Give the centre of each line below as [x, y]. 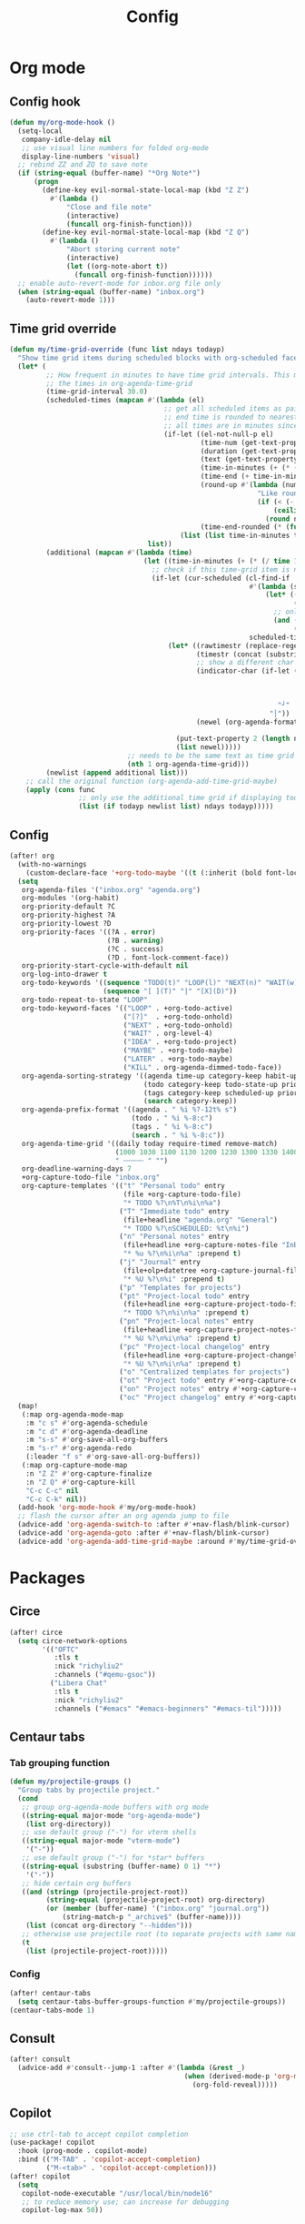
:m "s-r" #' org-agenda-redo [79, 1448]
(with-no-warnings [53, 864]
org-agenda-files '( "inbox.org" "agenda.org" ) [111, 889]
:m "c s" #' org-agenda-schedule [87, 1423]
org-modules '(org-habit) [70, 899]
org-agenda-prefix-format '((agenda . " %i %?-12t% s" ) [129, 1110]
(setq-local [40, 131]
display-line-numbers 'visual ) [81, 157]
